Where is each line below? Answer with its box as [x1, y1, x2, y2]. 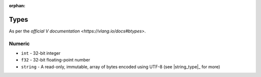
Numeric [9, 40, 30, 47]
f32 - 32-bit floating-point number [21, 57, 90, 63]
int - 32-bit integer [21, 50, 61, 56]
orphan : [9, 3, 26, 8]
